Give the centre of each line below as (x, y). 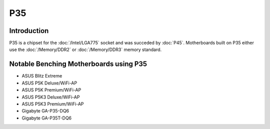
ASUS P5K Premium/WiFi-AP (51, 90)
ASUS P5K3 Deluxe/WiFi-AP (51, 97)
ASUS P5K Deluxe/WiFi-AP (49, 83)
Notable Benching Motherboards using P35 (78, 64)
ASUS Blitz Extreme (42, 76)
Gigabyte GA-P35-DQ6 (45, 111)
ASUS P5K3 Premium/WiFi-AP (53, 104)
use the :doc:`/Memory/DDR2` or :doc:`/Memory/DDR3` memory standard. (85, 49)
